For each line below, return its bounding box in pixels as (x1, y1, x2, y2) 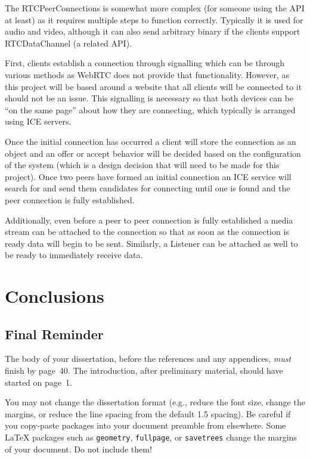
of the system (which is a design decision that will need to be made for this (5, 159, 280, 171)
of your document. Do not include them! (5, 442, 152, 455)
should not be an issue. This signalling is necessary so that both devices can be (5, 92, 294, 104)
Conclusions (5, 284, 104, 308)
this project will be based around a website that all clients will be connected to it (5, 80, 302, 92)
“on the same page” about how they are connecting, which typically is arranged (5, 103, 296, 116)
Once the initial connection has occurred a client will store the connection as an (5, 135, 296, 147)
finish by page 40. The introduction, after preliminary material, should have (5, 364, 283, 377)
